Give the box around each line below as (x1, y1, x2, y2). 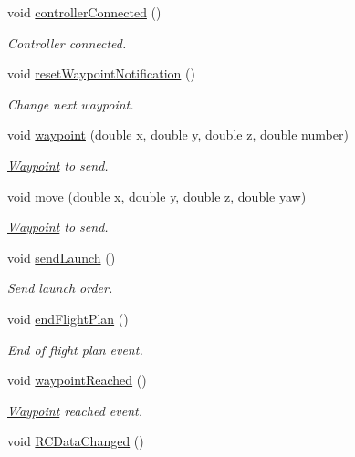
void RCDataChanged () (7, 431, 144, 451)
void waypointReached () (7, 370, 147, 389)
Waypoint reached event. (7, 400, 142, 420)
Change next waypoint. (7, 94, 134, 113)
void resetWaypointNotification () (7, 64, 195, 83)
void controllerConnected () (7, 3, 162, 21)
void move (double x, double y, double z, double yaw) (7, 186, 307, 205)
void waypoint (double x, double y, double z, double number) (7, 125, 349, 144)
